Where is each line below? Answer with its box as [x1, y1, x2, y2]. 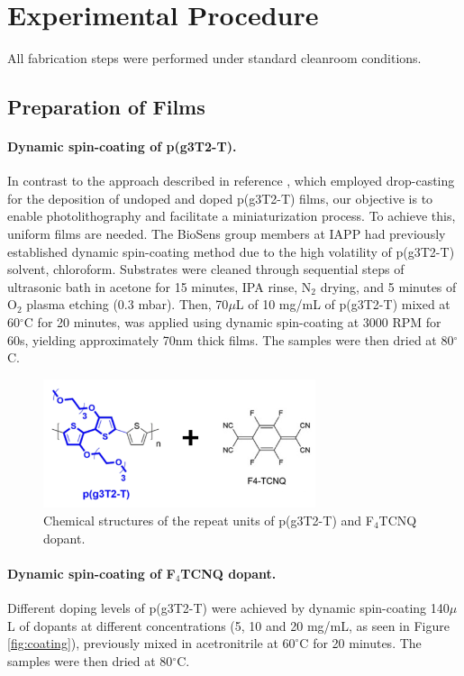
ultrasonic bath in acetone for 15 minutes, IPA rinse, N [7, 277, 312, 296]
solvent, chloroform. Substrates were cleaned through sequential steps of [7, 260, 405, 279]
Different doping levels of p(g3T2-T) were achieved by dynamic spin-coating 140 [7, 598, 450, 617]
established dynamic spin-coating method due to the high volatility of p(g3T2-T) [7, 242, 455, 260]
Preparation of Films [7, 93, 205, 121]
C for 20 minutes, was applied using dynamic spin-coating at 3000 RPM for [23, 313, 441, 332]
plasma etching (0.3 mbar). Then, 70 [26, 295, 229, 314]
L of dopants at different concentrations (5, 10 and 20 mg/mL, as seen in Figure [7, 616, 450, 635]
